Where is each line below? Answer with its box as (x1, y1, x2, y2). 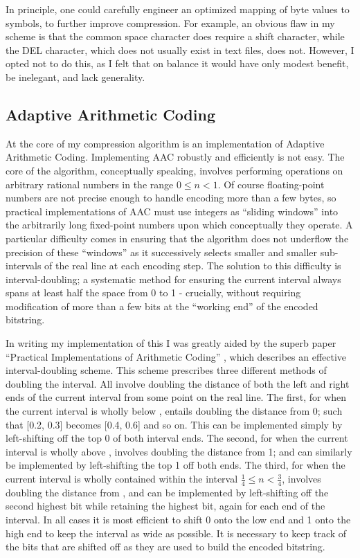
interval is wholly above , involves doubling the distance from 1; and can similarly (6, 444, 352, 458)
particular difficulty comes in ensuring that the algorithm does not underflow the (6, 231, 349, 245)
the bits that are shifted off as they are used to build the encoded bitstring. (6, 539, 325, 554)
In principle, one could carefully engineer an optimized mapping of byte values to (6, 2, 350, 16)
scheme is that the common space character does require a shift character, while (6, 29, 345, 44)
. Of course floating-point (217, 177, 325, 191)
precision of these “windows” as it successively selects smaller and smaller (6, 244, 318, 259)
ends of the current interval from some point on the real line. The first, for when (6, 390, 347, 404)
